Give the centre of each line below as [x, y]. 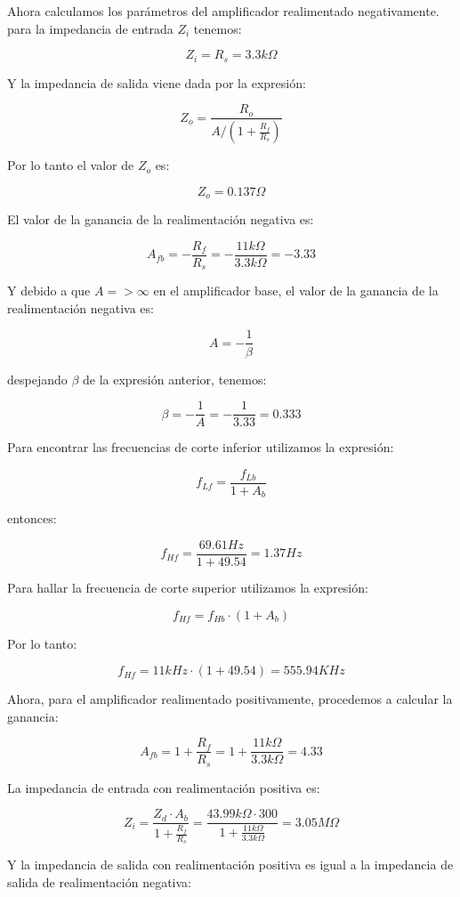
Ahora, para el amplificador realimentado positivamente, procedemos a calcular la [230, 699]
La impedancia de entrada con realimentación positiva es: [164, 787]
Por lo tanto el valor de [71, 165]
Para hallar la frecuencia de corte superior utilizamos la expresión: [188, 587]
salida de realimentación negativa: [100, 881]
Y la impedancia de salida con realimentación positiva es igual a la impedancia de [230, 865]
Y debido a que [49, 291]
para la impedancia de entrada [90, 28]
